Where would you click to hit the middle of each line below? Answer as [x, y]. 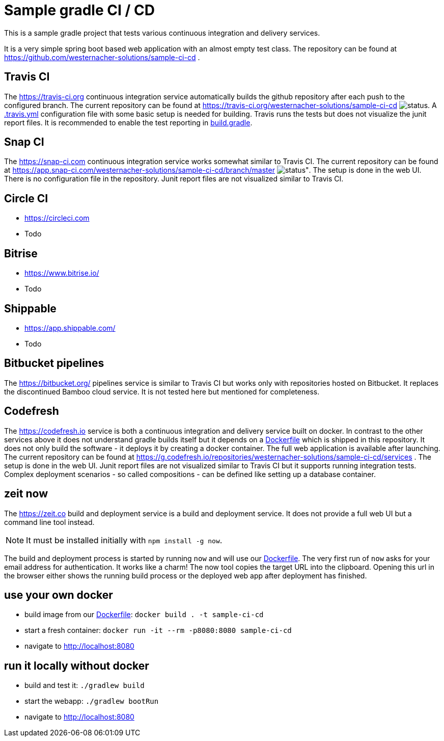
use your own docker [59, 595]
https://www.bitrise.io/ [62, 273]
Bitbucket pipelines [54, 363]
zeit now [26, 494]
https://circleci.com [57, 218]
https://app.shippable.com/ [70, 328]
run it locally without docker [77, 666]
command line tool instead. [49, 522]
